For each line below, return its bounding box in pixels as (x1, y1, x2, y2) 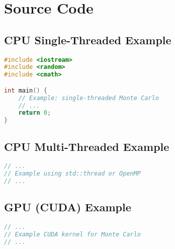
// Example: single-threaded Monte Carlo (18, 94, 159, 102)
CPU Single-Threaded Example (4, 32, 171, 47)
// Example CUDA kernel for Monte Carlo (4, 231, 141, 238)
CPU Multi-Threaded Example (4, 138, 169, 154)
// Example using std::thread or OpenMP (4, 170, 141, 178)
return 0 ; (18, 109, 51, 117)
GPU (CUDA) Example (4, 199, 131, 215)
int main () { (4, 87, 47, 94)
